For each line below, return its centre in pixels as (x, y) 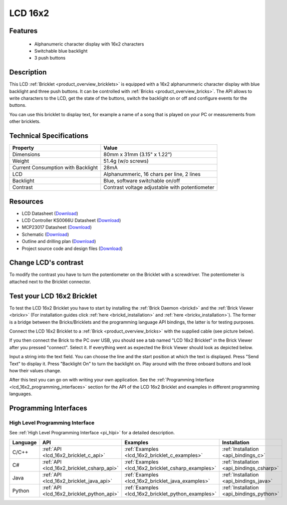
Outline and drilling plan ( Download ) (59, 241)
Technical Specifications (49, 136)
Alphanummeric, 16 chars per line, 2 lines (152, 174)
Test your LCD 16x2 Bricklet (53, 296)
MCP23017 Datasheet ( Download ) (57, 227)
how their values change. (35, 370)
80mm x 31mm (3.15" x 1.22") (138, 154)
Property (23, 148)
